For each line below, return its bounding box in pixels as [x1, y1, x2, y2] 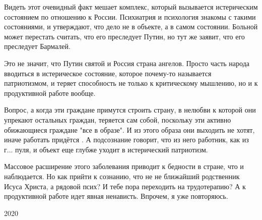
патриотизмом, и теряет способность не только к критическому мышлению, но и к [4, 78, 258, 88]
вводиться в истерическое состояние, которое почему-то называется [4, 68, 212, 78]
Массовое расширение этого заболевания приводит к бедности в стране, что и [4, 161, 244, 172]
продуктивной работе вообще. [4, 87, 96, 98]
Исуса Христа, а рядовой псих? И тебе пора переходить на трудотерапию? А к [4, 181, 246, 191]
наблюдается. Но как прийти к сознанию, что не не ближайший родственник [4, 171, 240, 181]
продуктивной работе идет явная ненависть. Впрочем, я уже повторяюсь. [4, 191, 228, 201]
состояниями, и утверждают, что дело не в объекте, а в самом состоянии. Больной [4, 21, 258, 32]
